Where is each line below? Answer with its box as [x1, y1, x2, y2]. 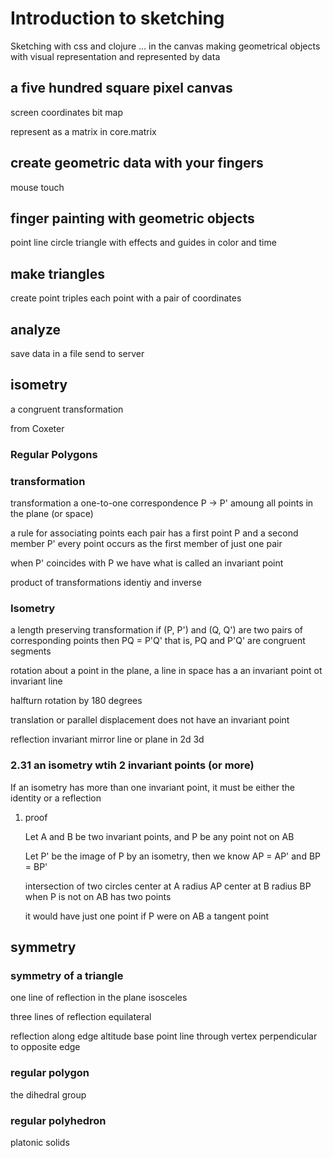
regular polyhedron [10, 1113, 107, 1127]
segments [10, 645, 52, 657]
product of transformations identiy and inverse [10, 577, 202, 589]
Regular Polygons [10, 447, 98, 461]
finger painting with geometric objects [10, 210, 255, 227]
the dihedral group [10, 1088, 87, 1101]
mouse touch [10, 181, 65, 193]
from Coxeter [10, 422, 65, 434]
